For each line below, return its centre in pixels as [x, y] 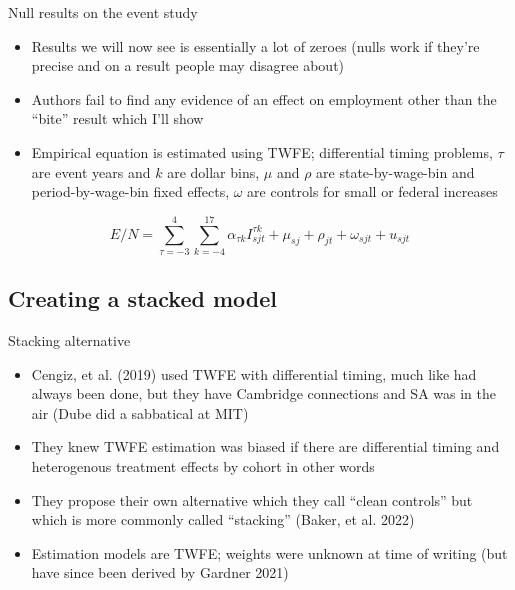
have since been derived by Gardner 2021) [160, 572]
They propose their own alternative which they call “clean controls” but [252, 499]
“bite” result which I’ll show [117, 118]
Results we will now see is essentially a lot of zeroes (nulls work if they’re [255, 45]
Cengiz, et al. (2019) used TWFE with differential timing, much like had [254, 373]
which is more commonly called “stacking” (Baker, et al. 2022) [223, 519]
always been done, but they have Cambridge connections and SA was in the [263, 393]
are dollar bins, [213, 171]
